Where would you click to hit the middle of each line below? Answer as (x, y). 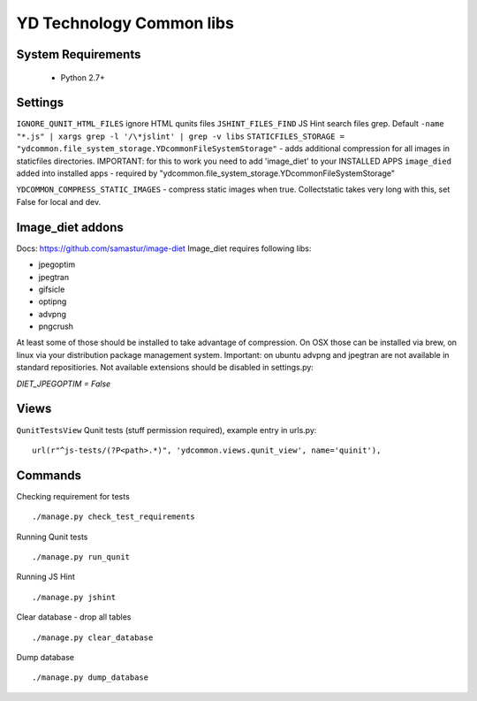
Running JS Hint (45, 577)
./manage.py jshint (74, 597)
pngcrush (56, 326)
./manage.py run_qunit (81, 557)
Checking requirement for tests (73, 496)
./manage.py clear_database (93, 637)
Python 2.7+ (83, 77)
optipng (53, 301)
